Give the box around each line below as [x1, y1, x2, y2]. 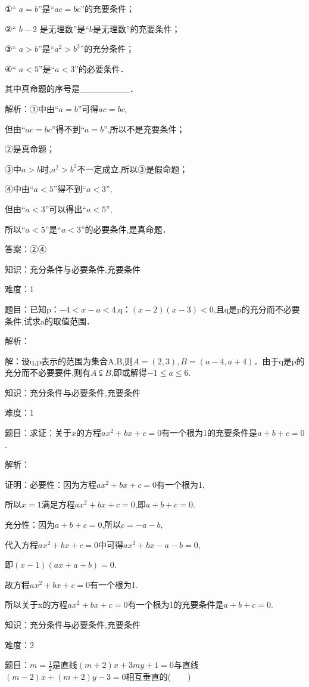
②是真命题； [5, 143, 55, 155]
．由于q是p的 [254, 354, 305, 367]
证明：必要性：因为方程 [5, 478, 96, 490]
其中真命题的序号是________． [5, 82, 138, 95]
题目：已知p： [5, 302, 60, 315]
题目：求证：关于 [5, 426, 71, 439]
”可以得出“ [45, 202, 86, 215]
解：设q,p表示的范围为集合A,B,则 [5, 354, 133, 367]
